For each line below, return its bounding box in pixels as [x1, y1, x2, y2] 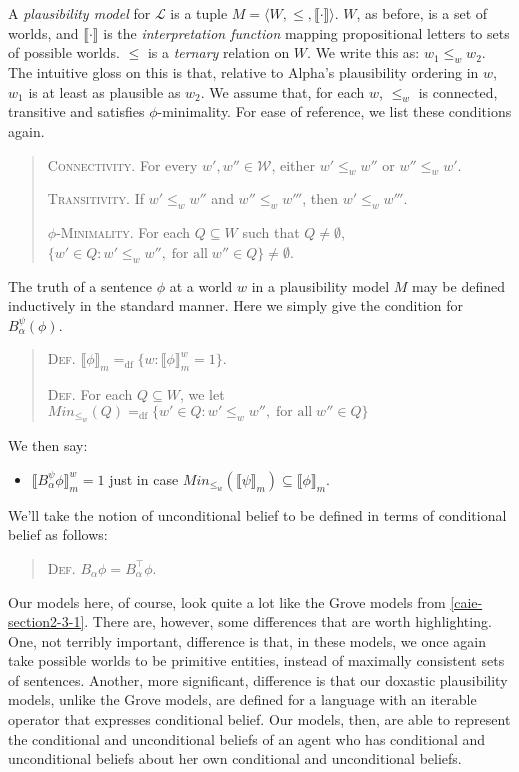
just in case [109, 468, 179, 489]
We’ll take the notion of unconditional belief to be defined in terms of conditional [8, 504, 507, 525]
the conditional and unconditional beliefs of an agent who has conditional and [8, 728, 486, 749]
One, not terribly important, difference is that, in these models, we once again [8, 630, 486, 651]
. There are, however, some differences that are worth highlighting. [84, 611, 492, 632]
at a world [169, 275, 233, 296]
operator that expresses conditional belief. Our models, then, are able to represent [8, 709, 511, 730]
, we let [179, 384, 225, 405]
